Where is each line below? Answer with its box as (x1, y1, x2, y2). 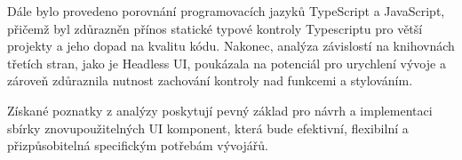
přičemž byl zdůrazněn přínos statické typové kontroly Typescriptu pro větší (7, 19, 423, 37)
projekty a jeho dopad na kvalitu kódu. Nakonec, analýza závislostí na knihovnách (7, 36, 455, 55)
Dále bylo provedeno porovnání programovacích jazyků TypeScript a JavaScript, (7, 2, 445, 20)
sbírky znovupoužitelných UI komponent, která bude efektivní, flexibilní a (7, 118, 409, 137)
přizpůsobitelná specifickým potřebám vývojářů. (7, 136, 268, 155)
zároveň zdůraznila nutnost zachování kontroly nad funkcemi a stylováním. (7, 71, 413, 90)
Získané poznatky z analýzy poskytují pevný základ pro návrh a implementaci (7, 100, 433, 119)
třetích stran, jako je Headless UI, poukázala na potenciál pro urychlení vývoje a (7, 53, 446, 72)
